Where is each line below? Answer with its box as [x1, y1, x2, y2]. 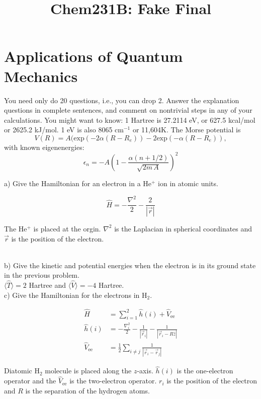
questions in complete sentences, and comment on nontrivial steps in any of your [4, 105, 252, 115]
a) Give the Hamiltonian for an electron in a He [4, 178, 152, 188]
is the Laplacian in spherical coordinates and [114, 223, 252, 233]
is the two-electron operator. [69, 375, 157, 386]
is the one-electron [177, 365, 233, 376]
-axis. [137, 365, 153, 376]
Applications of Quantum [4, 46, 183, 66]
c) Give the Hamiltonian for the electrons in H [4, 289, 147, 300]
